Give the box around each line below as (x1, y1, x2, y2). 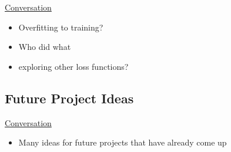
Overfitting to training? (18, 21, 103, 33)
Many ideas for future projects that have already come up (18, 136, 227, 148)
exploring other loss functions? (18, 60, 129, 72)
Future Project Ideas (5, 89, 134, 107)
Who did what (18, 40, 71, 53)
